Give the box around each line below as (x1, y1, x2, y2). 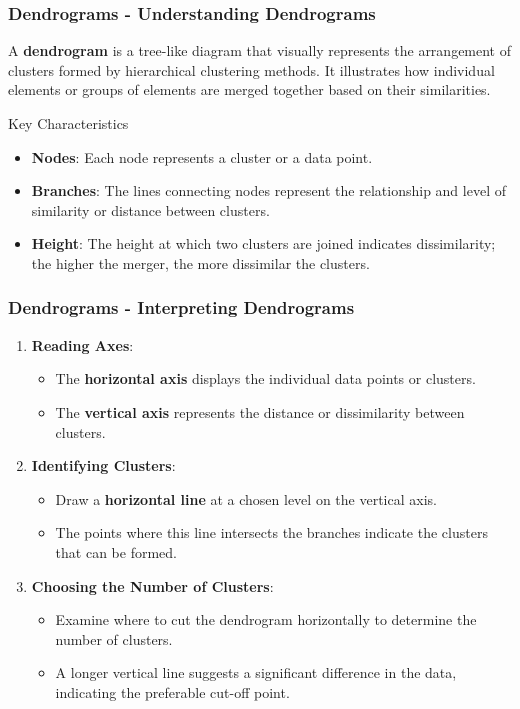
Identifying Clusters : (31, 455, 176, 476)
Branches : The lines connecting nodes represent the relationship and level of (31, 180, 506, 201)
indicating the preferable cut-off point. (55, 681, 290, 702)
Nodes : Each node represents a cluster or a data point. (31, 146, 373, 167)
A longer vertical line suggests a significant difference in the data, (55, 662, 457, 683)
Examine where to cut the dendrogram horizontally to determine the (55, 609, 477, 630)
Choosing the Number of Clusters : (31, 575, 274, 596)
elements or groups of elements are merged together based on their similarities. (8, 79, 491, 100)
